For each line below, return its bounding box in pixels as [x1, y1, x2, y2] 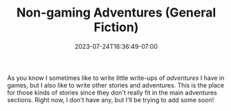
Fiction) [93, 19, 139, 35]
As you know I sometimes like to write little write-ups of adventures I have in [7, 74, 225, 82]
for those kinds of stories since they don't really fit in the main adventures [7, 88, 218, 97]
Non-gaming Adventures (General [16, 5, 216, 21]
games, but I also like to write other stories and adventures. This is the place [7, 81, 225, 89]
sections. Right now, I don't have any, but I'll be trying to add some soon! [7, 95, 214, 104]
